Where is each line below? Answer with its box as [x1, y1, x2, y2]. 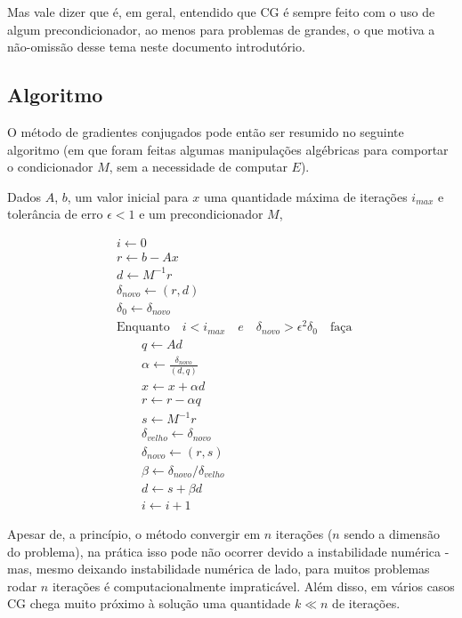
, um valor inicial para [67, 187, 189, 205]
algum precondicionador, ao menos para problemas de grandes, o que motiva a [7, 20, 435, 38]
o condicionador [7, 157, 93, 176]
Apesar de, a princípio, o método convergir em [7, 524, 261, 542]
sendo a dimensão [344, 524, 440, 542]
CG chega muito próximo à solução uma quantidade [7, 594, 291, 613]
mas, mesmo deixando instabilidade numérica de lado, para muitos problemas [7, 559, 430, 578]
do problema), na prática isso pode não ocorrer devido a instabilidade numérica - [7, 542, 450, 560]
